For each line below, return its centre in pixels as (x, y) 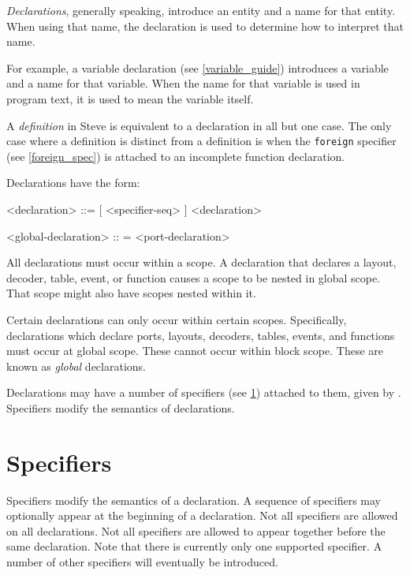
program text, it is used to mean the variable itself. (130, 98)
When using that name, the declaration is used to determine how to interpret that (205, 26)
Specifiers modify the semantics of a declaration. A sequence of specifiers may (194, 500)
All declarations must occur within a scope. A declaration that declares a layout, (201, 262)
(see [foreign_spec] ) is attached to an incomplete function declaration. (176, 156)
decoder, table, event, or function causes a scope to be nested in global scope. (194, 277)
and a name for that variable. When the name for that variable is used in (183, 83)
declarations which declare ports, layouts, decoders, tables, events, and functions (201, 335)
